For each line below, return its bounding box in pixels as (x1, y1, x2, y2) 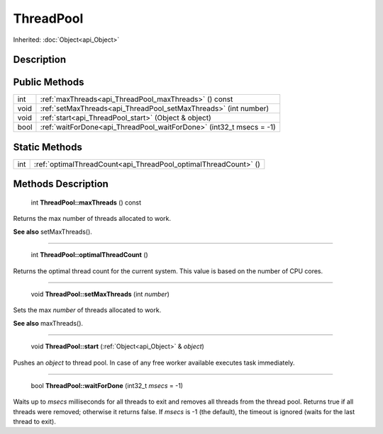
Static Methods (13, 141, 83, 153)
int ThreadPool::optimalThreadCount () (30, 251, 148, 259)
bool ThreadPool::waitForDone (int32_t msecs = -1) (30, 381, 184, 389)
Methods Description (13, 178, 109, 190)
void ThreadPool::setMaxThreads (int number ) (30, 290, 170, 298)
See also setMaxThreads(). (13, 227, 92, 236)
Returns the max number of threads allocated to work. (13, 215, 172, 223)
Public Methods (13, 76, 84, 88)
